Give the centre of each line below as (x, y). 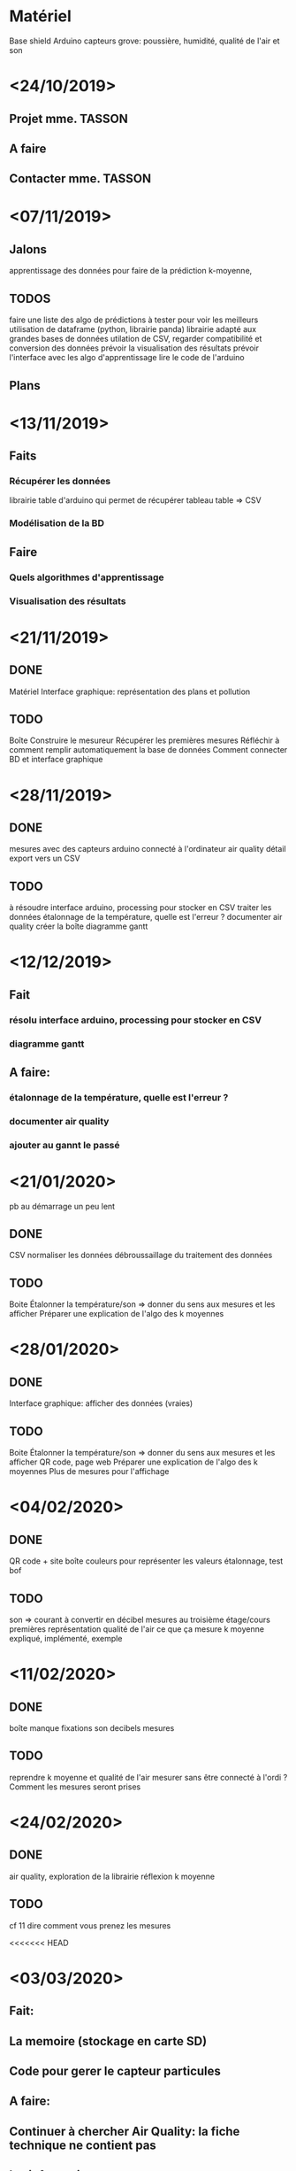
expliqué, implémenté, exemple (66, 1638)
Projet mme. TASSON (68, 118)
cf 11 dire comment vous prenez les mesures (90, 1925)
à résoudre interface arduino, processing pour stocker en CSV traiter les (140, 908)
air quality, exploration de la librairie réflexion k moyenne (112, 1876)
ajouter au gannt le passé (65, 1145)
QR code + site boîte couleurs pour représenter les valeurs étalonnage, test (146, 1561)
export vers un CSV (45, 858)
